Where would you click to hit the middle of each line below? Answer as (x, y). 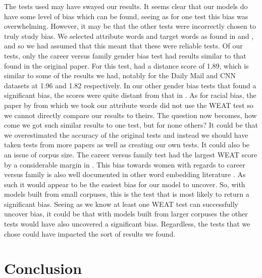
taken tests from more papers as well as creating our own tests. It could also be (127, 145)
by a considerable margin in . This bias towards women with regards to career (125, 164)
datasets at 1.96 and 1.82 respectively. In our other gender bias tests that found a (130, 85)
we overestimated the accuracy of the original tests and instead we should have (126, 134)
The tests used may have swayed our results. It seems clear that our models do (126, 6)
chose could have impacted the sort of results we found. (90, 233)
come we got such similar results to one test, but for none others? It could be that (131, 125)
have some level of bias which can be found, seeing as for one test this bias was (126, 16)
